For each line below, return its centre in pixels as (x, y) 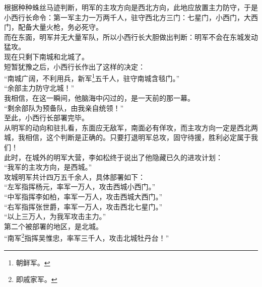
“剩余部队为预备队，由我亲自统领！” (64, 107)
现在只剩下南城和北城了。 (46, 56)
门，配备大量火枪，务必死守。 (53, 27)
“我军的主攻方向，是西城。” (48, 167)
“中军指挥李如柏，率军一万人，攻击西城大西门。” (83, 196)
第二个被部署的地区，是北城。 (53, 226)
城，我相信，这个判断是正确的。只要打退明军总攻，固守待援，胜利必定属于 (127, 137)
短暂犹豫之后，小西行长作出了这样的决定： (75, 66)
